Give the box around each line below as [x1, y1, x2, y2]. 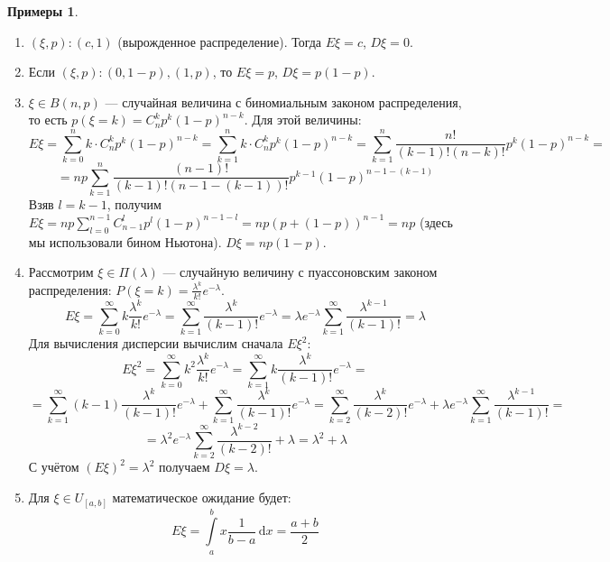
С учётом [28, 457, 79, 476]
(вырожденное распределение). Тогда [117, 32, 322, 51]
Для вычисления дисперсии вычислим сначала [28, 334, 283, 352]
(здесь [419, 212, 453, 231]
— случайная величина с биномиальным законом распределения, [105, 92, 462, 111]
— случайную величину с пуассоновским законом [162, 263, 438, 281]
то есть [28, 110, 68, 129]
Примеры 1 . [7, 2, 79, 20]
